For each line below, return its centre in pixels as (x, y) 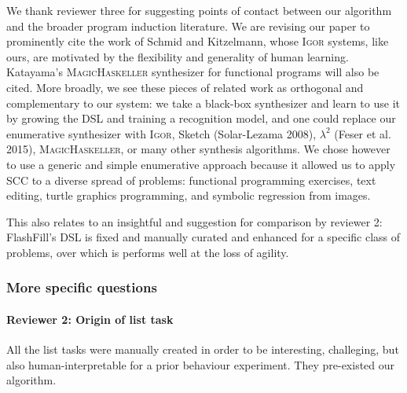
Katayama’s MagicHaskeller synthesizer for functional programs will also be (193, 72)
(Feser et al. (363, 133)
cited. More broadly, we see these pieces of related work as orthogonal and (185, 87)
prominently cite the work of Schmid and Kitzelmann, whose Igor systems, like (198, 41)
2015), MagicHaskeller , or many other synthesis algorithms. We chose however (198, 149)
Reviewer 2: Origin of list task (90, 319)
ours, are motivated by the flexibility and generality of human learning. (178, 56)
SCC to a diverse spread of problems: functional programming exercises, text (191, 180)
